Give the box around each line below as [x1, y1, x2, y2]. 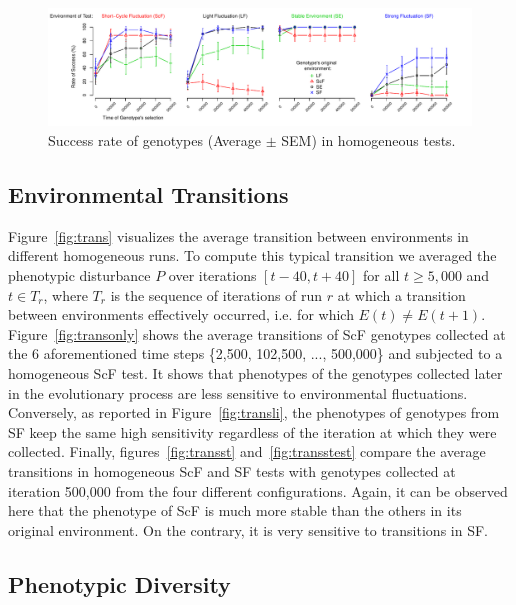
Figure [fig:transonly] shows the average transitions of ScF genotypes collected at [8, 323, 506, 344]
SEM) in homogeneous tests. [281, 130, 456, 151]
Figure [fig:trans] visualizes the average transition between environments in [8, 225, 469, 246]
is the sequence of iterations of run [110, 284, 323, 305]
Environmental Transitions [8, 179, 289, 209]
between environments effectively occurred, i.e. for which [8, 304, 354, 325]
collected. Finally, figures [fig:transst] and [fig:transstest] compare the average [8, 441, 486, 462]
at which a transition [337, 284, 466, 305]
